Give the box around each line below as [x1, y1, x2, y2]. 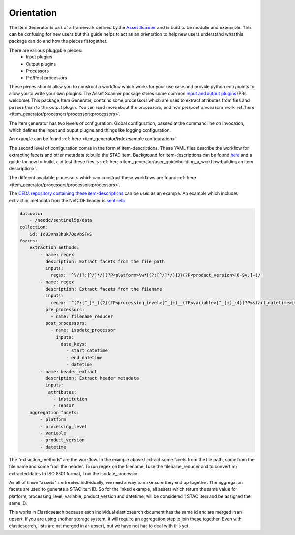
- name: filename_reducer [50, 314, 113, 319]
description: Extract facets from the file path [45, 259, 165, 265]
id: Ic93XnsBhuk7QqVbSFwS [29, 231, 92, 237]
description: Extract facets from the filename [45, 286, 162, 292]
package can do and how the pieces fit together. [9, 38, 108, 44]
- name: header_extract [40, 369, 98, 374]
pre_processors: [45, 307, 85, 312]
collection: [19, 224, 49, 230]
